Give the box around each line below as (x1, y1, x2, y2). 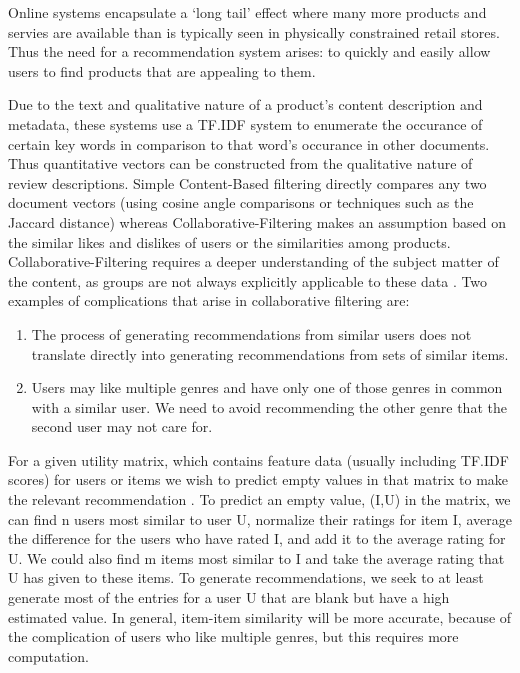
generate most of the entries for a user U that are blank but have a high (8, 587, 450, 608)
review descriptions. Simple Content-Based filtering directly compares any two (8, 172, 487, 193)
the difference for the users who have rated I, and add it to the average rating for (8, 528, 506, 549)
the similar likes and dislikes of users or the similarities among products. (8, 231, 451, 252)
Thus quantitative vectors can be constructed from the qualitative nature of (8, 153, 473, 174)
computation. (8, 645, 89, 666)
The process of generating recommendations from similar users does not (31, 323, 472, 344)
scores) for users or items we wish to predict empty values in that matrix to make (8, 469, 509, 490)
